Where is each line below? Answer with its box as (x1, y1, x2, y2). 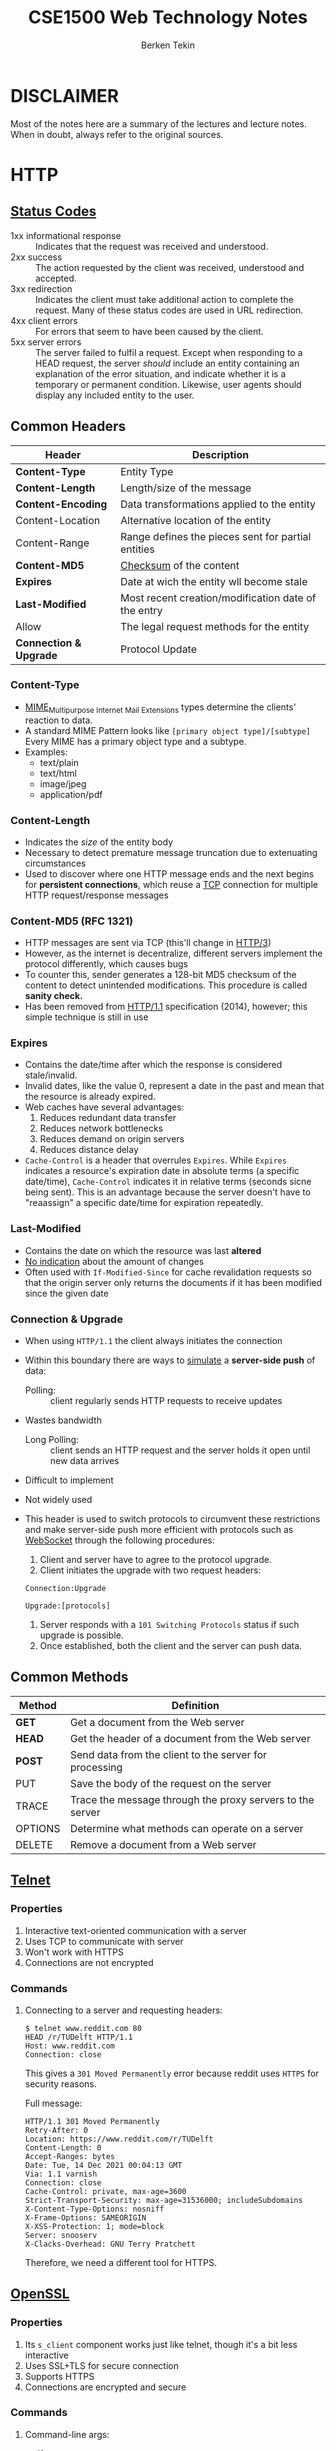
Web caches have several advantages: (24, 1101, 185, 1113)
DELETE (15, 1837, 53, 1851)
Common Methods (10, 1669, 129, 1686)
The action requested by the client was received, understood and (35, 261, 305, 273)
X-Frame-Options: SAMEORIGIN (24, 2212, 147, 2223)
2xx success (10, 251, 63, 263)
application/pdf (39, 788, 103, 800)
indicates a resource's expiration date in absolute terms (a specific (24, 1165, 300, 1177)
